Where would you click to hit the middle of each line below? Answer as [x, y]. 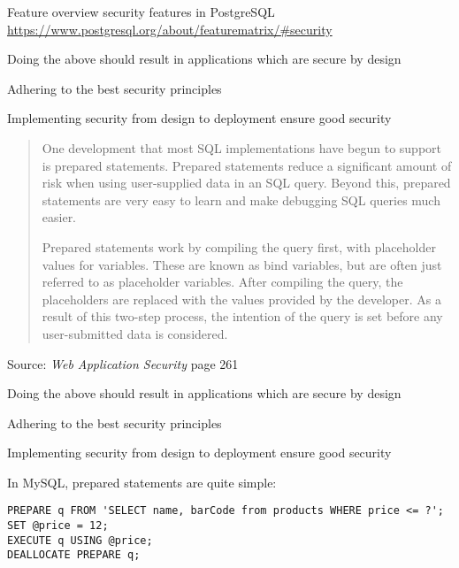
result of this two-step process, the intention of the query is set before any [242, 316]
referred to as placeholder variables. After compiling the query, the [222, 282]
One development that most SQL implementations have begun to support [241, 147]
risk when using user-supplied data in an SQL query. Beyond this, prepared [246, 183]
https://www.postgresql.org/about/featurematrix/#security [170, 29]
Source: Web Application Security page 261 [123, 363]
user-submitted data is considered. [135, 333]
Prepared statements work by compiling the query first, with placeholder [239, 246]
